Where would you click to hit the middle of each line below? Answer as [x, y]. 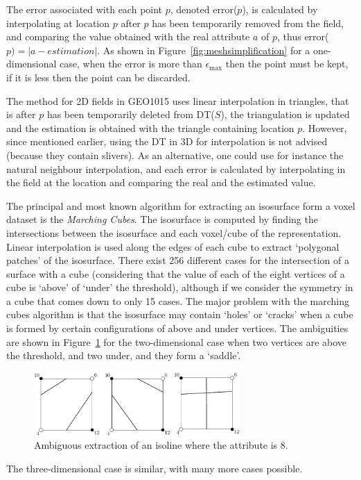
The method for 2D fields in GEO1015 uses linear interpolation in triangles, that [178, 100]
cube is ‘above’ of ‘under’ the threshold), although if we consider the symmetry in [180, 287]
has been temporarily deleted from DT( [131, 114]
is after [21, 114]
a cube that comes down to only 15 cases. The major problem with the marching [178, 300]
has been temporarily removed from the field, [248, 23]
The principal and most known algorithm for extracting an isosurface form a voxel [181, 205]
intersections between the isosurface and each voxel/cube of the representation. [174, 232]
